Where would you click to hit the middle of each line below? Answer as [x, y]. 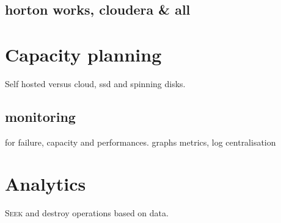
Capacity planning [83, 54]
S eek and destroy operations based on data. [87, 213]
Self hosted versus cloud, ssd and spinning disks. [95, 83]
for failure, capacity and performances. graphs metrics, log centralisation [140, 142]
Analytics [46, 184]
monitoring [40, 116]
